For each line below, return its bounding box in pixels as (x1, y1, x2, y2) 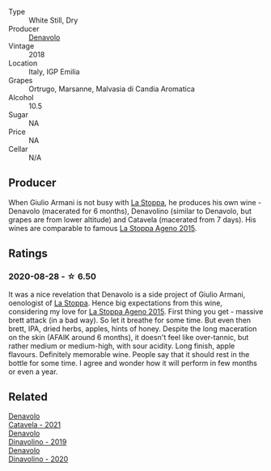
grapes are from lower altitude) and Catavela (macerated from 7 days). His (8, 214, 256, 225)
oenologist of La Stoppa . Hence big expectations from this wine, (8, 298, 222, 308)
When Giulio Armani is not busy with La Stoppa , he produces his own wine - (8, 197, 261, 207)
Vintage (8, 41, 35, 51)
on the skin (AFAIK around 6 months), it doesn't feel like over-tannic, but (8, 332, 249, 342)
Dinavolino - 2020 (8, 454, 69, 464)
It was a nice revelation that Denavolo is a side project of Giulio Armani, (8, 289, 246, 299)
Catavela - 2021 (8, 420, 61, 430)
